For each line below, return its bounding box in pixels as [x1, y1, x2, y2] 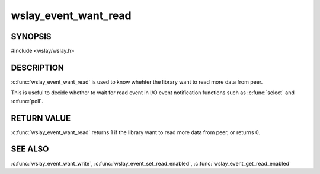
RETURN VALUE [11, 113, 71, 123]
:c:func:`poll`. [11, 97, 44, 105]
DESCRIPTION [11, 62, 65, 72]
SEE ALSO [11, 144, 49, 154]
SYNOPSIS [11, 31, 52, 42]
